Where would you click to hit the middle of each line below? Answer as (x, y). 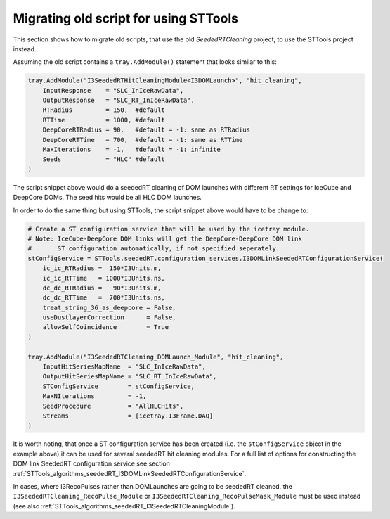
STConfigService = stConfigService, (118, 386)
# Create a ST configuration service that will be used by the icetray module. (169, 229)
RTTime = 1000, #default (104, 120)
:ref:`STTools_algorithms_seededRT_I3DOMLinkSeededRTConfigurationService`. (129, 473)
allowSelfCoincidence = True (105, 327)
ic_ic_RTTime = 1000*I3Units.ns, (104, 278)
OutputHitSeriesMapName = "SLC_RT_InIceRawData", (130, 377)
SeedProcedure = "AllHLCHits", (113, 406)
